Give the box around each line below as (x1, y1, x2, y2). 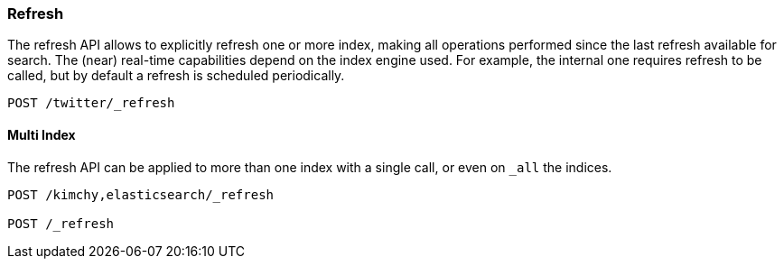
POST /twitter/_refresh (7, 96, 175, 111)
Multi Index (7, 126, 76, 142)
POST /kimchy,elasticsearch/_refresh (7, 187, 275, 202)
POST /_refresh (7, 216, 115, 231)
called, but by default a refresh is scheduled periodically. (7, 68, 345, 84)
